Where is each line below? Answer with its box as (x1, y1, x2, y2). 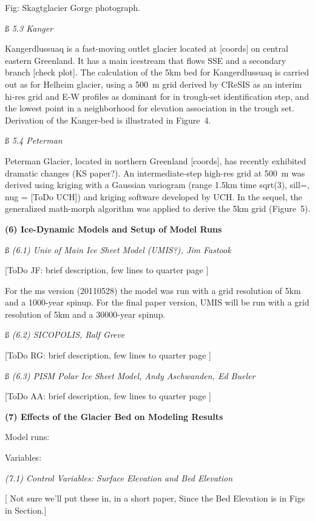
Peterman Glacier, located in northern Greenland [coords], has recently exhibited (5, 154, 307, 167)
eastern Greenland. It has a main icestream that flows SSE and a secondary (5, 54, 286, 66)
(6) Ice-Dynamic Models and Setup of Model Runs (5, 222, 222, 235)
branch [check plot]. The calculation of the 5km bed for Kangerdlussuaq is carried (5, 66, 309, 79)
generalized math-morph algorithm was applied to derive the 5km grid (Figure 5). (5, 202, 311, 215)
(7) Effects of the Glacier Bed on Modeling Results (5, 410, 223, 422)
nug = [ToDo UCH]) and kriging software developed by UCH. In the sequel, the (5, 190, 302, 203)
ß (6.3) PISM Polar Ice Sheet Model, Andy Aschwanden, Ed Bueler (5, 369, 256, 382)
